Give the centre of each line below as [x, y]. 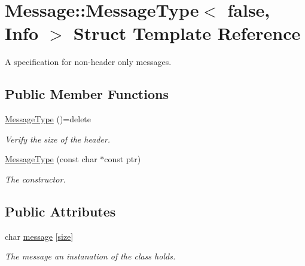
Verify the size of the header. [58, 139]
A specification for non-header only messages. [88, 62]
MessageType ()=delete [48, 119]
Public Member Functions [87, 94]
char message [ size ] [39, 236]
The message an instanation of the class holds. [90, 256]
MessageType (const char [51, 159]
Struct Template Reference [187, 33]
